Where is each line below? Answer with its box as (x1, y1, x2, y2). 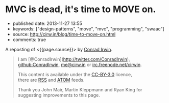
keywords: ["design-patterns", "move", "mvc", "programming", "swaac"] (12, 25, 164, 31)
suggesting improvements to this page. (17, 92, 101, 98)
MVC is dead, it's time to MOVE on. (5, 4, 156, 15)
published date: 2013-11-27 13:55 (12, 20, 83, 26)
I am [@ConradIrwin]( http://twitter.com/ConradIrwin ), (17, 56, 130, 62)
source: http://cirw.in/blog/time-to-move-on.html (12, 31, 116, 37)
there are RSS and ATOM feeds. (17, 77, 85, 83)
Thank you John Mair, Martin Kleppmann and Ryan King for (17, 86, 142, 92)
